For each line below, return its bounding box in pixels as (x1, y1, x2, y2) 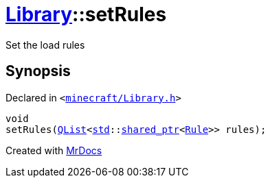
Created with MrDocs (5, 144, 102, 156)
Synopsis (5, 62, 71, 80)
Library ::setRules (5, 3, 167, 26)
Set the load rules (5, 38, 85, 51)
